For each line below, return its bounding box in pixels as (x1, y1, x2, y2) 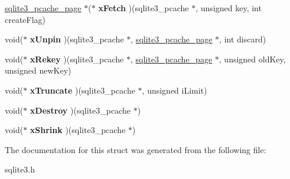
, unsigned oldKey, (219, 52, 286, 65)
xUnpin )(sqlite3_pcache (30, 33, 124, 45)
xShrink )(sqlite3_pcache (30, 124, 126, 136)
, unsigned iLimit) (142, 84, 207, 96)
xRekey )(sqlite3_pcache (30, 52, 124, 65)
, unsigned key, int (195, 2, 262, 14)
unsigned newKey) (5, 64, 71, 77)
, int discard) (219, 33, 266, 45)
